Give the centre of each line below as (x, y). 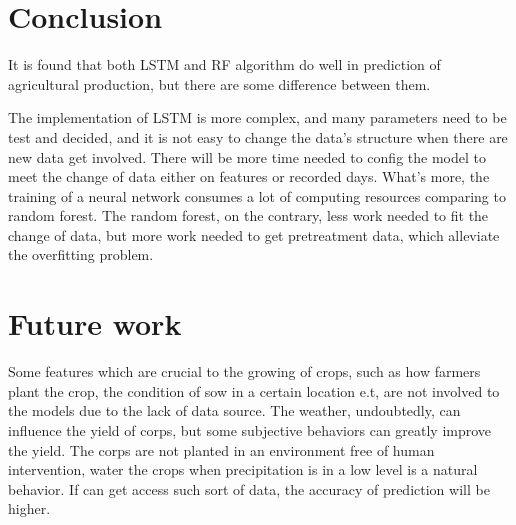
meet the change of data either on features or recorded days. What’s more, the (249, 176)
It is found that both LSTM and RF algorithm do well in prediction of (224, 64)
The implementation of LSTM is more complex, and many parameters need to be (257, 117)
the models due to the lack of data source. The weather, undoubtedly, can (234, 410)
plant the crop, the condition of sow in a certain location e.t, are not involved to (254, 390)
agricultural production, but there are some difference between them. (219, 83)
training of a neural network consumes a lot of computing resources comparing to (257, 195)
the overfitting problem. (81, 254)
